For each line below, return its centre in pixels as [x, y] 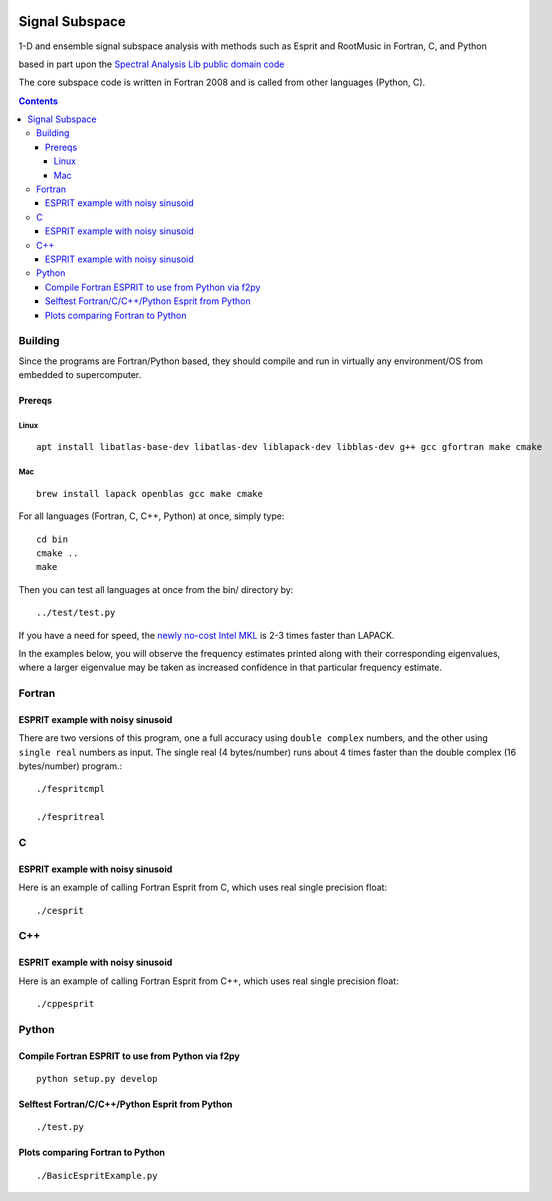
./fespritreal [70, 817]
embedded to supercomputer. [80, 375]
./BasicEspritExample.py [97, 1175]
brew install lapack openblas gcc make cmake [150, 493]
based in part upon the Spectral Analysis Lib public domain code [151, 64]
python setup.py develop [97, 1078]
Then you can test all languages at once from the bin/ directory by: [156, 589]
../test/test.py [76, 613]
